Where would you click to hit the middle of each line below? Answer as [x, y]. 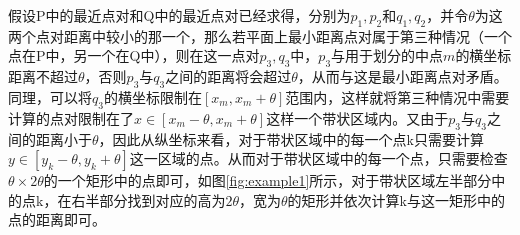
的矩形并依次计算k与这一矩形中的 [396, 199]
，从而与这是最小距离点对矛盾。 [402, 76]
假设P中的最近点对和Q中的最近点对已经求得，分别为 [179, 15]
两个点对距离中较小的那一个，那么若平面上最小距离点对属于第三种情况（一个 [260, 35]
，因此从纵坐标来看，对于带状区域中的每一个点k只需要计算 [291, 138]
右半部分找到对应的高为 [148, 199]
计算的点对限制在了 [71, 117]
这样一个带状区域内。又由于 [357, 117]
